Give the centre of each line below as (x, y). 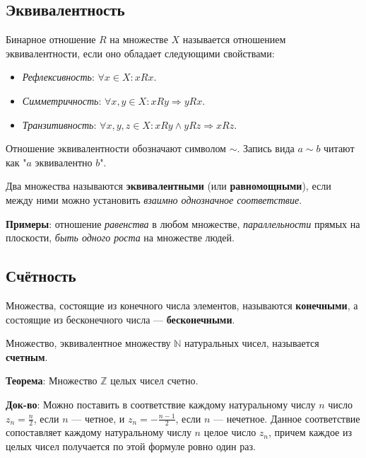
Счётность (41, 276)
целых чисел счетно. (154, 380)
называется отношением (234, 39)
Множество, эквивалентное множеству (88, 343)
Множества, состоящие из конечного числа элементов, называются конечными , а (182, 305)
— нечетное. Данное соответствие (287, 418)
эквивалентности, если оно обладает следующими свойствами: (140, 53)
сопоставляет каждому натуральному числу (99, 432)
